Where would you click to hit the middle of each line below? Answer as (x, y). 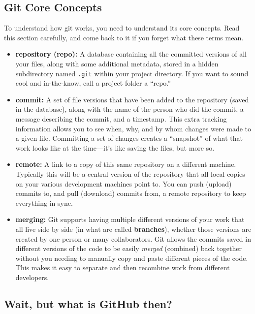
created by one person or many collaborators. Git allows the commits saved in (133, 238)
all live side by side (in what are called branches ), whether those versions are (133, 229)
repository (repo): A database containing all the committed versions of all (131, 54)
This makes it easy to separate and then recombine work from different (123, 267)
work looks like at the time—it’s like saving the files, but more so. (115, 147)
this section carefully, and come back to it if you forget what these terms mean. (124, 37)
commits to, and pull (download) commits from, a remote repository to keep (131, 193)
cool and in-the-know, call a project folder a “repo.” (93, 83)
